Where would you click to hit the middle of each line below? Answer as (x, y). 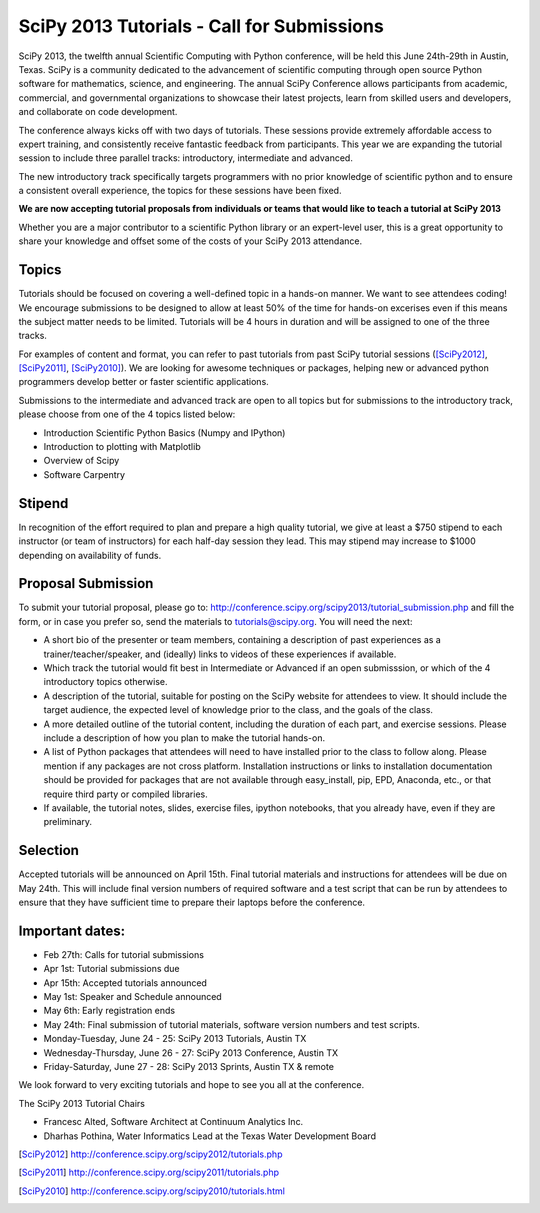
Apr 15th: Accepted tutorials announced (125, 982)
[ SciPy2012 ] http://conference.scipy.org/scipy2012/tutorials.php (150, 1154)
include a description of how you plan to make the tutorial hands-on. (184, 737)
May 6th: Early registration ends (109, 1011)
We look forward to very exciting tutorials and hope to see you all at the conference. (191, 1085)
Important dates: (72, 930)
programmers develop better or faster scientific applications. (143, 382)
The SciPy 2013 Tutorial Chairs (81, 1103)
